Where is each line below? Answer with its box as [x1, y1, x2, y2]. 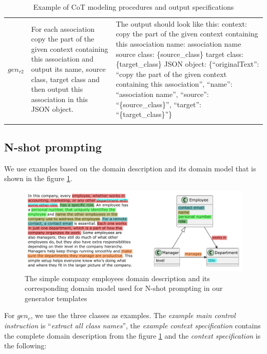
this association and [31, 53, 93, 64]
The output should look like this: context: [116, 18, 247, 29]
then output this [31, 84, 83, 94]
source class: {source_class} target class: [116, 48, 244, 59]
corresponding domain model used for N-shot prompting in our [25, 283, 223, 293]
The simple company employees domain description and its [25, 272, 210, 283]
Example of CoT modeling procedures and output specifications [33, 2, 234, 12]
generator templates [25, 292, 87, 303]
